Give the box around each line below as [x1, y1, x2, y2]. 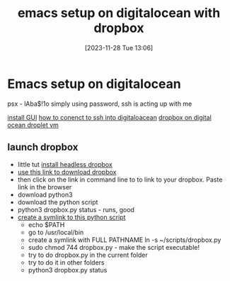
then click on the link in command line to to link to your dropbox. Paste [17, 175, 223, 184]
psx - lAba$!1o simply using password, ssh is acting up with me [7, 99, 192, 108]
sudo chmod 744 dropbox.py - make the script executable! [28, 243, 200, 251]
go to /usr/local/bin [28, 228, 84, 236]
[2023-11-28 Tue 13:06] [84, 43, 154, 52]
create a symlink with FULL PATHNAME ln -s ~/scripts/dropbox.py [28, 236, 222, 244]
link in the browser [17, 182, 72, 191]
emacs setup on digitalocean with [17, 5, 221, 21]
